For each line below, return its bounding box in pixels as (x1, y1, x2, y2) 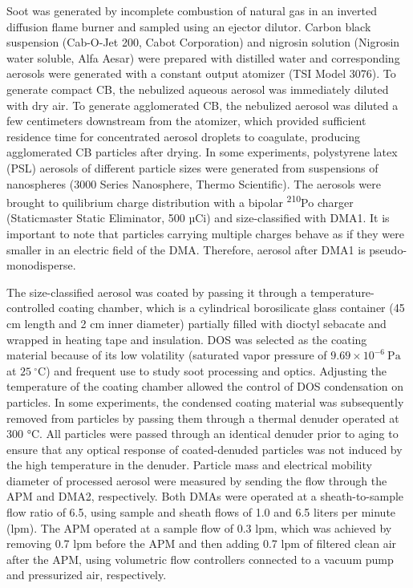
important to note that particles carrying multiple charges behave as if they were (6, 225, 404, 241)
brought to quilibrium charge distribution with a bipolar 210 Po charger (6, 192, 354, 210)
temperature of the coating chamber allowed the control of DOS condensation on (6, 378, 404, 395)
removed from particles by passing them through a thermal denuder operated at (6, 409, 399, 426)
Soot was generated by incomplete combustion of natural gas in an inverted (6, 2, 377, 18)
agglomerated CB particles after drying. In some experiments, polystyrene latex (6, 144, 398, 160)
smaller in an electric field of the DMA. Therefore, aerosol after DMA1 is (6, 241, 366, 258)
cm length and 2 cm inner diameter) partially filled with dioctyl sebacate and (6, 314, 387, 331)
